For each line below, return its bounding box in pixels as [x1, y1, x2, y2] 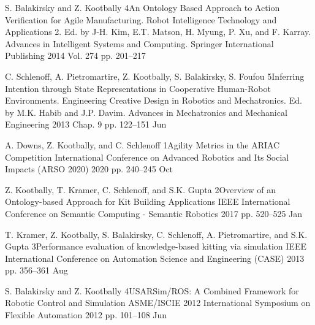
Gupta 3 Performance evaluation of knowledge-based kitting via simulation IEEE [5, 240, 306, 253]
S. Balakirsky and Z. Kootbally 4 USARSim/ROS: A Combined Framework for [5, 284, 299, 297]
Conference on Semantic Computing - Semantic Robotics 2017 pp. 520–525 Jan [5, 207, 303, 220]
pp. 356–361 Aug [5, 264, 68, 277]
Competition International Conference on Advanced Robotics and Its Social [5, 150, 289, 163]
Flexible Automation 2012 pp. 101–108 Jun [5, 308, 167, 321]
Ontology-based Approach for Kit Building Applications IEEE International [5, 195, 290, 208]
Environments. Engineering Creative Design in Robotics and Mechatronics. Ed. [5, 94, 302, 107]
